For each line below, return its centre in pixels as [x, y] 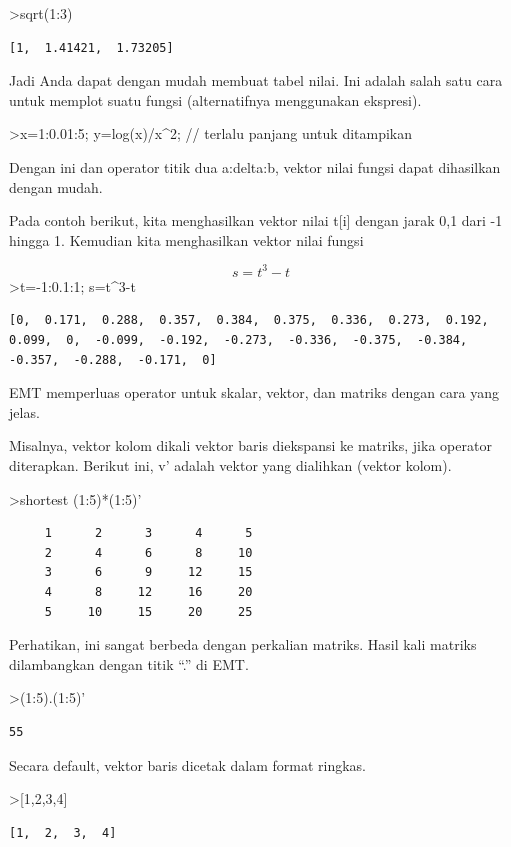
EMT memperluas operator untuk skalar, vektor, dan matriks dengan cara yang [254, 392]
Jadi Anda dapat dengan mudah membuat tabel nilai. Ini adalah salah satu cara [256, 80]
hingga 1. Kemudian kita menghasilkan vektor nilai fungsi [186, 239]
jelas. [24, 411]
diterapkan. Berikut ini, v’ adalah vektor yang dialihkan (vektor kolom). [230, 465]
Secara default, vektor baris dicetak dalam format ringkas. [187, 764]
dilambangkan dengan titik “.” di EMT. [129, 663]
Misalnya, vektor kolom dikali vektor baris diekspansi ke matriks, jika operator [250, 445]
